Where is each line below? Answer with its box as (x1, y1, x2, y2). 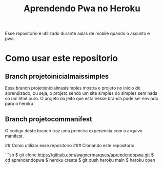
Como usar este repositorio (5, 53, 118, 64)
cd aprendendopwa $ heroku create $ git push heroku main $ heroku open (5, 157, 155, 163)
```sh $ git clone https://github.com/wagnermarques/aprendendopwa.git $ (5, 152, 154, 158)
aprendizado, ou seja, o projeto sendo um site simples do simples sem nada (5, 90, 158, 96)
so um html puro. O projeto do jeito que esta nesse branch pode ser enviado (5, 96, 159, 102)
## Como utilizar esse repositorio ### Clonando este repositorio (5, 143, 135, 148)
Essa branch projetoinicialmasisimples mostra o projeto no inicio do (5, 85, 141, 91)
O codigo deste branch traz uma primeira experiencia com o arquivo (5, 128, 143, 133)
